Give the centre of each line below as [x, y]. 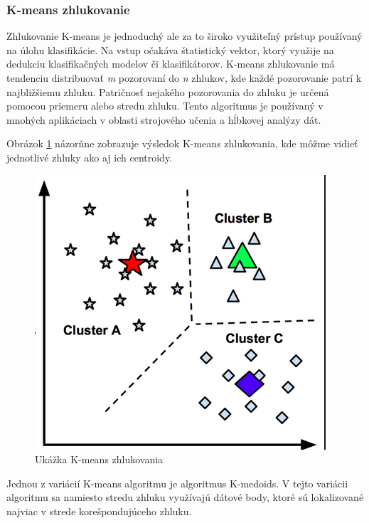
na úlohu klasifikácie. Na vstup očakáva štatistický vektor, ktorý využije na [170, 49]
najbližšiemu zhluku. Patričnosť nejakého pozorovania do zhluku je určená [168, 91]
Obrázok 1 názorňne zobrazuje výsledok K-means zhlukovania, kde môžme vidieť [182, 143]
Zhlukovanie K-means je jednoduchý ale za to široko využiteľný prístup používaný [184, 36]
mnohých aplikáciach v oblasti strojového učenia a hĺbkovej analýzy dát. [164, 119]
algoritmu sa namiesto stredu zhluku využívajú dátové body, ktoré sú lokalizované [185, 497]
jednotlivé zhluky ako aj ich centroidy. [90, 157]
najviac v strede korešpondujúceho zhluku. [99, 511]
